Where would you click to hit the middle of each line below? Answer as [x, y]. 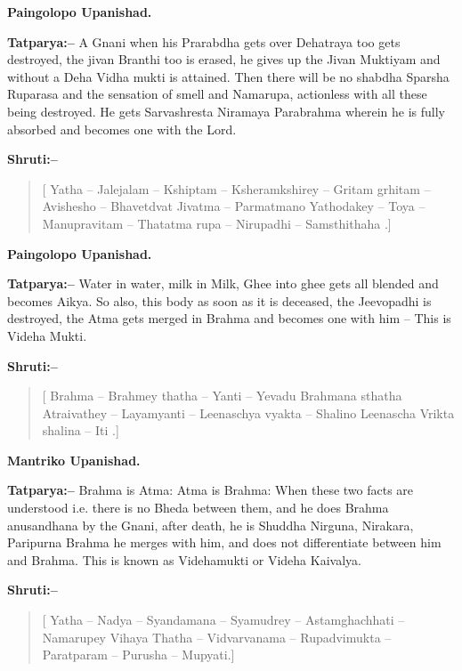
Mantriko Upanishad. [74, 460]
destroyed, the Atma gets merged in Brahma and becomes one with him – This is [229, 318]
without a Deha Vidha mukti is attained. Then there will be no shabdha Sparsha [228, 76]
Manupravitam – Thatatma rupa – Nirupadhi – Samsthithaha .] [217, 223]
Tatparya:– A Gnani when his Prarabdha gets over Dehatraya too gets [204, 41]
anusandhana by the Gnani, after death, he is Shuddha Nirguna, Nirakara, [211, 525]
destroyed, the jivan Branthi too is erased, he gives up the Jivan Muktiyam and [224, 59]
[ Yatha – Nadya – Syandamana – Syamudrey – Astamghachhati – [223, 620]
